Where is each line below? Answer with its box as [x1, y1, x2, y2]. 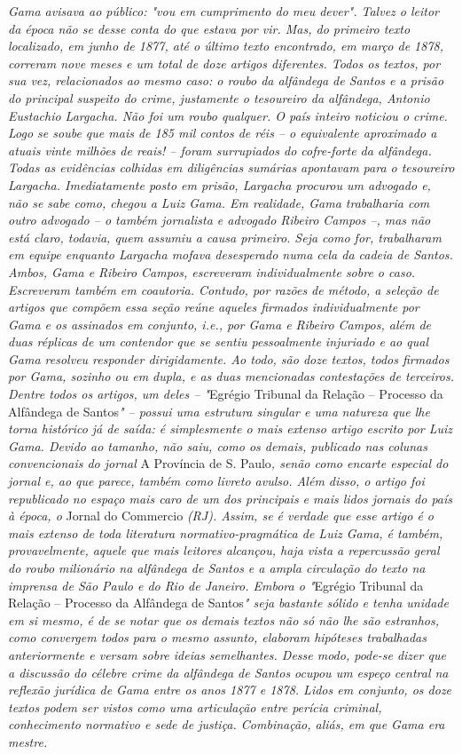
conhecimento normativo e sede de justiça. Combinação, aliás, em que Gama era [8, 715, 445, 734]
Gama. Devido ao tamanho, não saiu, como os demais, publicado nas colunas [8, 436, 427, 455]
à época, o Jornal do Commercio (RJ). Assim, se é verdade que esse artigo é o [8, 506, 434, 525]
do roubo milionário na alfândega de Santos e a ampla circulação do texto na [8, 559, 426, 576]
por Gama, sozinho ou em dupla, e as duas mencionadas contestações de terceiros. [8, 367, 455, 385]
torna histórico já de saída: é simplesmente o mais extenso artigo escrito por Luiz [8, 419, 453, 438]
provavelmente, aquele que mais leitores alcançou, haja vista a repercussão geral [8, 541, 440, 560]
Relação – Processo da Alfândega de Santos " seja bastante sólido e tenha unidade [8, 593, 449, 612]
